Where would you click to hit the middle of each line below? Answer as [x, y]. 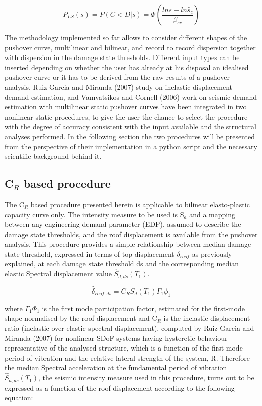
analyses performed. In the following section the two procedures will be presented [130, 136]
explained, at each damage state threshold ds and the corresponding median [122, 264]
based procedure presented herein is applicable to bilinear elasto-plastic [140, 204]
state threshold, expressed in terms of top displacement [90, 253]
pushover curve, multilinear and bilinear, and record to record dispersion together [130, 47]
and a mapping [212, 214]
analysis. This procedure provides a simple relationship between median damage [128, 244]
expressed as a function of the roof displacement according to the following [120, 388]
